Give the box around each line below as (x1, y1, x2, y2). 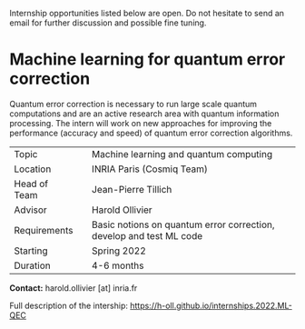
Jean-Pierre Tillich (92, 183, 172, 195)
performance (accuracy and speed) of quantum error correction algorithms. (9, 127, 293, 138)
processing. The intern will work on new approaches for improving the (9, 117, 272, 128)
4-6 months (92, 259, 144, 272)
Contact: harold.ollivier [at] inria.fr (9, 282, 138, 294)
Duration (14, 259, 52, 272)
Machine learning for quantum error (9, 49, 286, 70)
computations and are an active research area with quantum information (9, 108, 280, 119)
